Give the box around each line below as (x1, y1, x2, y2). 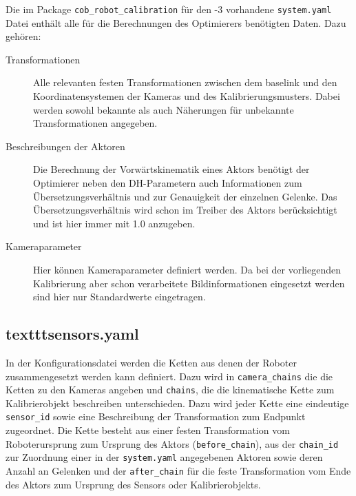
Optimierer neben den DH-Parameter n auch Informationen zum (33, 176, 302, 189)
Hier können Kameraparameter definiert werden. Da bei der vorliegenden (33, 262, 341, 276)
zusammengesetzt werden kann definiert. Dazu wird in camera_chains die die (6, 369, 333, 383)
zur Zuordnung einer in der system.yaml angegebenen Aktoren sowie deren (6, 450, 323, 464)
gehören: (6, 29, 41, 43)
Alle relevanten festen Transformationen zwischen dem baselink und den (33, 75, 337, 90)
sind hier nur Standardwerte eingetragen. (33, 289, 206, 304)
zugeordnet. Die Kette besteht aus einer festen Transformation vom (6, 423, 290, 437)
